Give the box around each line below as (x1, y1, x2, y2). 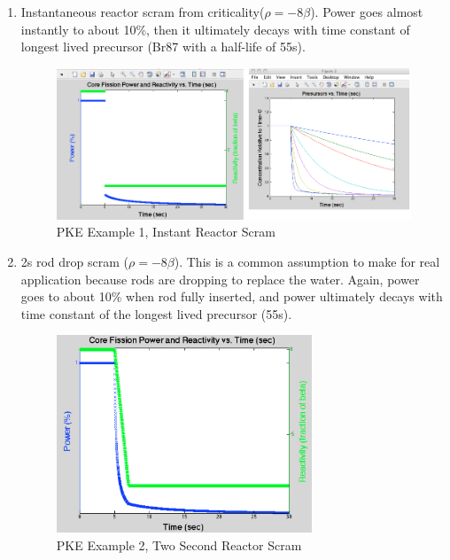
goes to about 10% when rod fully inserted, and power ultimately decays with (20, 287, 443, 306)
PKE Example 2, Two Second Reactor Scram (56, 535, 302, 554)
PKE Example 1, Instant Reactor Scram (56, 222, 275, 241)
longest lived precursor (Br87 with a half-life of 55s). (20, 37, 306, 56)
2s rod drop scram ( (20, 252, 129, 270)
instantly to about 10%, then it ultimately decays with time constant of (20, 19, 410, 38)
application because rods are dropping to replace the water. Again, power (20, 269, 420, 288)
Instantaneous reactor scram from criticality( (20, 3, 265, 20)
